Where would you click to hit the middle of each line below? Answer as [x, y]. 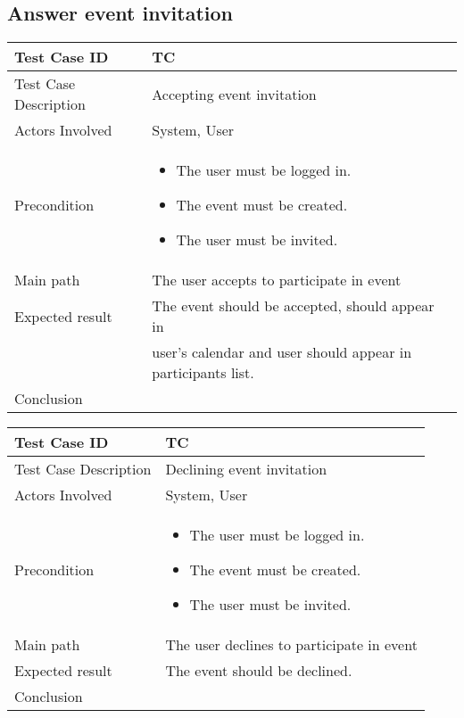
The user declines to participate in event [291, 645]
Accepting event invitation [234, 94]
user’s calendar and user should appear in [282, 352]
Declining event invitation [246, 469]
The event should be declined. [259, 671]
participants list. [203, 373]
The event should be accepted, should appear [293, 306]
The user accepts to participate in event [277, 280]
